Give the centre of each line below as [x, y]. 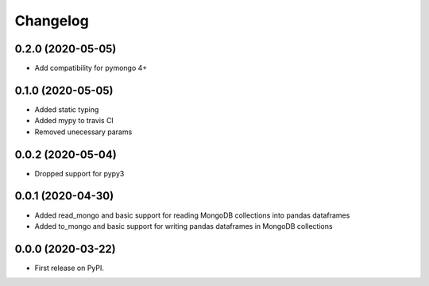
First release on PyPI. [70, 268]
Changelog [52, 21]
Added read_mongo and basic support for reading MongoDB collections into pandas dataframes [192, 215]
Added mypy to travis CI [74, 121]
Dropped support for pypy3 [79, 173]
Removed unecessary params [83, 132]
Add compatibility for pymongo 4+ [91, 68]
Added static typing [67, 109]
